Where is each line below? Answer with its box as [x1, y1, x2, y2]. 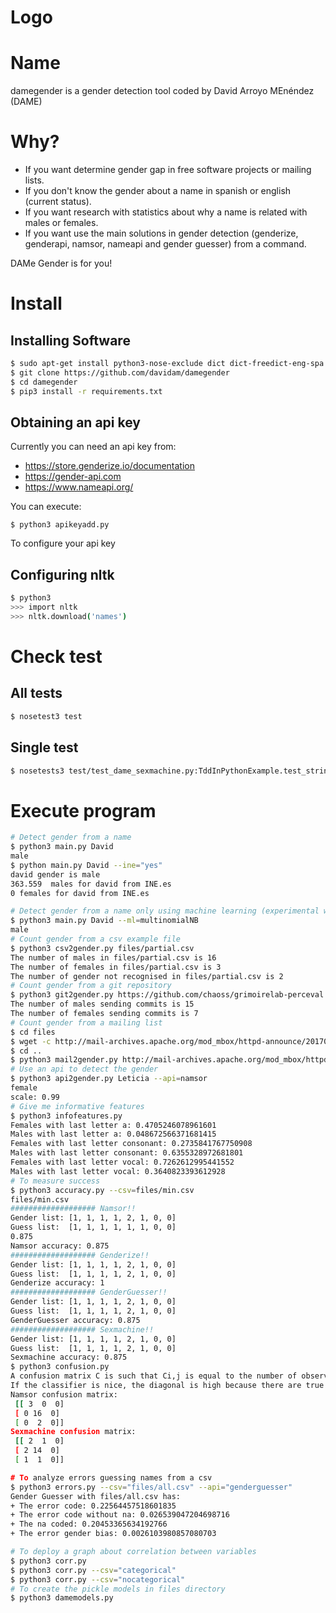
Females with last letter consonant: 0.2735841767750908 [10, 1139, 253, 1149]
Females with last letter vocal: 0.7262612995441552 [10, 1157, 235, 1168]
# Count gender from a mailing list [10, 1017, 163, 1028]
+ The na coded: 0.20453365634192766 [10, 1519, 168, 1530]
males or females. [24, 217, 99, 229]
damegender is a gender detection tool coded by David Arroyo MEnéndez [10, 85, 315, 97]
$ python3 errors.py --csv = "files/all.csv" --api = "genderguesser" [10, 1482, 293, 1492]
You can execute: [10, 501, 82, 513]
